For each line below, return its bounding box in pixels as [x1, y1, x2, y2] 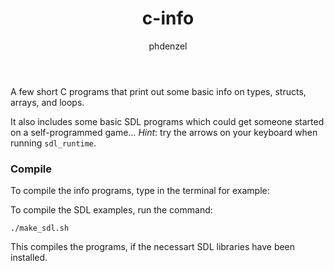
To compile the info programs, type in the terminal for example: [10, 185, 270, 197]
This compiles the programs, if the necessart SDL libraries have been [10, 241, 296, 253]
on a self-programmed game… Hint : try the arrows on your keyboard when [10, 126, 318, 138]
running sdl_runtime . [10, 137, 97, 149]
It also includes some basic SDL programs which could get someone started [10, 115, 325, 127]
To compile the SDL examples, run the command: [10, 204, 213, 216]
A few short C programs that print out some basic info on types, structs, [10, 85, 307, 97]
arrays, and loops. [10, 96, 85, 108]
